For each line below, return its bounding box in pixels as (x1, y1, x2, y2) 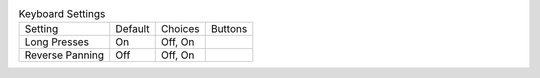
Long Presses (24, 35, 90, 49)
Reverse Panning (24, 48, 105, 62)
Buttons (210, 22, 248, 36)
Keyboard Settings (18, 7, 106, 21)
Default (115, 22, 150, 36)
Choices (160, 22, 200, 36)
